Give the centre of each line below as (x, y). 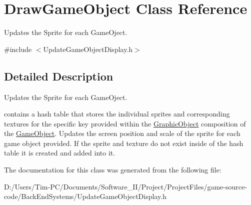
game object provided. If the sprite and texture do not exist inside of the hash (124, 143)
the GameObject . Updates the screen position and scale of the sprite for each (122, 133)
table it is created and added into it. (60, 153)
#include (18, 49)
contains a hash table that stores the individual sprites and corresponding (117, 114)
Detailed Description (59, 76)
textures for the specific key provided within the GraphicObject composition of (125, 123)
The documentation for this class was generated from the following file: (113, 170)
